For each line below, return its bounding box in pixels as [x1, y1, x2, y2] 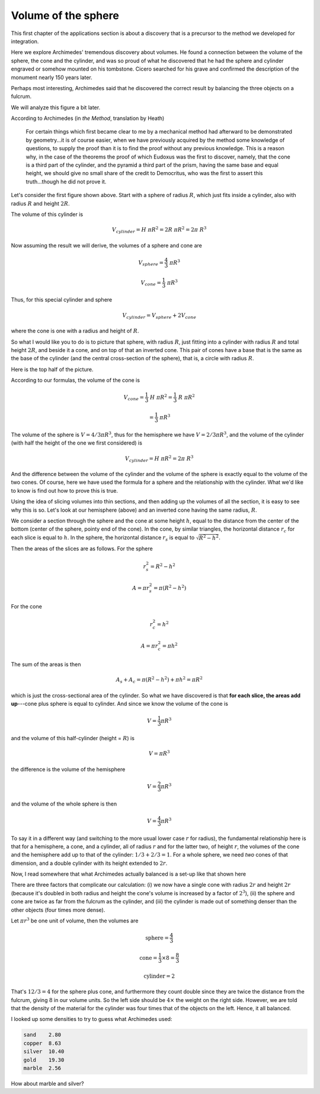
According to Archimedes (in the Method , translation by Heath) [11, 115, 165, 122]
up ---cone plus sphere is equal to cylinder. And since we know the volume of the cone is [11, 700, 228, 707]
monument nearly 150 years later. [11, 74, 93, 81]
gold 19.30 [23, 1057, 65, 1063]
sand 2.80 [23, 1032, 62, 1038]
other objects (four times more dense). [11, 906, 105, 914]
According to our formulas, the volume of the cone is [11, 377, 140, 384]
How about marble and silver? [11, 1080, 84, 1087]
